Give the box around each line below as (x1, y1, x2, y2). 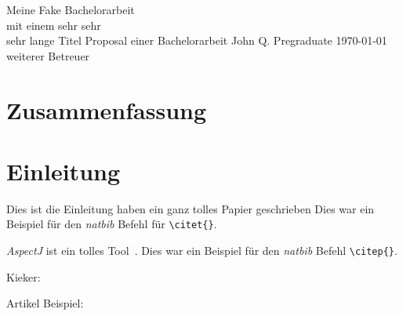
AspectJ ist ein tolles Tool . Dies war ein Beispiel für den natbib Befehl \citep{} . (6, 242, 398, 259)
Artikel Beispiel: (6, 295, 84, 311)
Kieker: (6, 268, 41, 285)
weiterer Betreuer (6, 47, 90, 64)
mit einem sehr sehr (6, 16, 101, 33)
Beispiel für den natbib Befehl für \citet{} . (6, 216, 217, 232)
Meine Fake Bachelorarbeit (6, 2, 135, 17)
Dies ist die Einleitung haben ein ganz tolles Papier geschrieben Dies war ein (6, 200, 375, 216)
